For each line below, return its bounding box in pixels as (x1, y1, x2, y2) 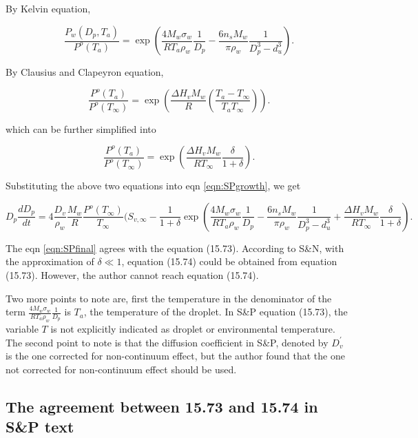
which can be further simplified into (6, 121, 156, 136)
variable (6, 321, 39, 335)
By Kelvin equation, (6, 1, 91, 15)
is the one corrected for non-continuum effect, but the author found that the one (6, 348, 345, 363)
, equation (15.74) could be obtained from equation (121, 254, 337, 269)
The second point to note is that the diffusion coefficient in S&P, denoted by (6, 335, 328, 349)
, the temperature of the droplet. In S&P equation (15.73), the (83, 304, 348, 319)
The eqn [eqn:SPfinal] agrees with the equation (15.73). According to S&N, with (6, 240, 344, 255)
